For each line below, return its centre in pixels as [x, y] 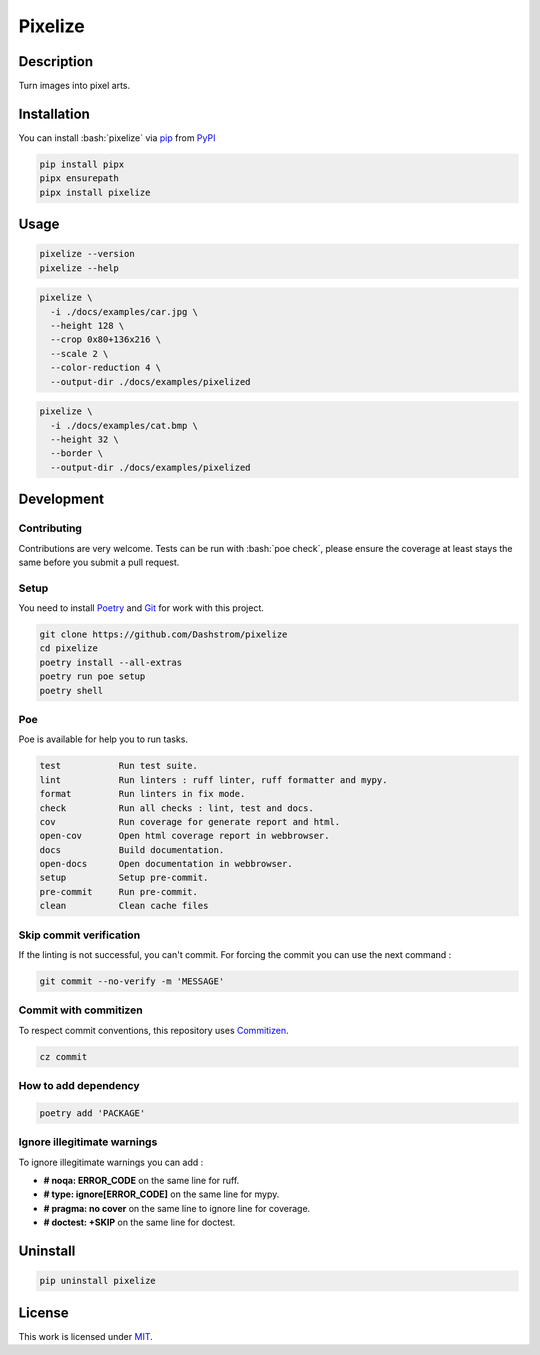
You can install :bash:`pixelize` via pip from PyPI [117, 137]
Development [61, 499]
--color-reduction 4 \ [106, 368]
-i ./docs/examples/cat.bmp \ [124, 425]
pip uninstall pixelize [98, 1281]
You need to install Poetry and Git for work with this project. [141, 608]
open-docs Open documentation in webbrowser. [166, 864]
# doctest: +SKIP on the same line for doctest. [139, 1222]
